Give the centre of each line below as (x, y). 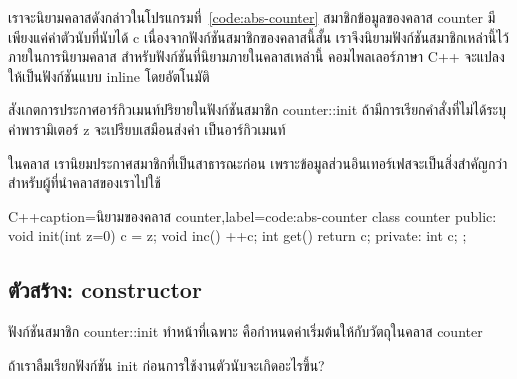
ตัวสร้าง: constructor (105, 289)
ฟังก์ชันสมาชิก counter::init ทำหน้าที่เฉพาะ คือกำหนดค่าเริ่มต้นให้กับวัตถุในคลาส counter (245, 331)
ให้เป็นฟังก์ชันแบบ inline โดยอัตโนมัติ (109, 75)
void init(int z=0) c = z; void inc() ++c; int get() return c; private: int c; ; (237, 235)
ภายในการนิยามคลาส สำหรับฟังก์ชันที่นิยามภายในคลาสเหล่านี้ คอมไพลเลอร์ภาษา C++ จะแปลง (256, 56)
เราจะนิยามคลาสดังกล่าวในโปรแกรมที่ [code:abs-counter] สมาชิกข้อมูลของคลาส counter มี (252, 17)
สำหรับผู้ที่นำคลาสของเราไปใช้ (84, 182)
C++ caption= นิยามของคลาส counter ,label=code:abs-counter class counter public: (252, 215)
